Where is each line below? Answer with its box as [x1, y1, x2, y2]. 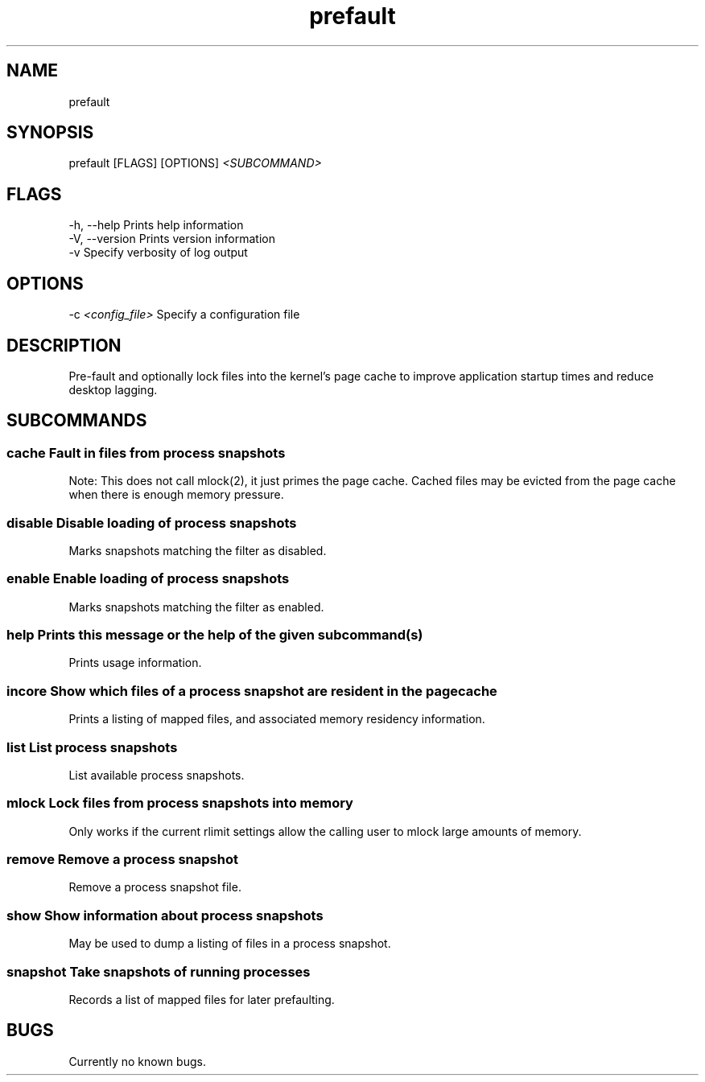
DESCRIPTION [6, 335, 122, 356]
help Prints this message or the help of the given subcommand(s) [6, 627, 423, 644]
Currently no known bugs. [68, 1054, 206, 1068]
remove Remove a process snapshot [6, 851, 238, 868]
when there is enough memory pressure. [68, 488, 284, 502]
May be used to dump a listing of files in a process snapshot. [68, 936, 391, 951]
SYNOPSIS [6, 122, 94, 143]
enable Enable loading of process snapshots [6, 570, 290, 587]
